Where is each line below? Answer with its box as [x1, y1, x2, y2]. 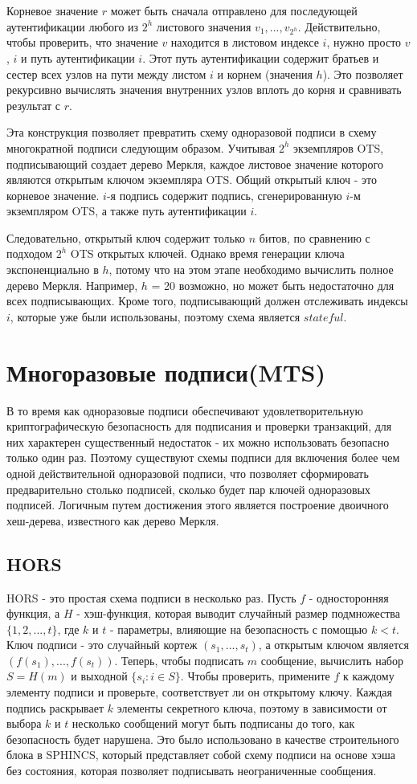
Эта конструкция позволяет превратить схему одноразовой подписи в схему [6, 124, 377, 141]
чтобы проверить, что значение [6, 34, 158, 51]
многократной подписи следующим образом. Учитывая [6, 139, 276, 156]
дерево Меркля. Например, [6, 276, 138, 293]
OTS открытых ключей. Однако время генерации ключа [70, 245, 345, 262]
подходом [6, 245, 52, 262]
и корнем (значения [217, 65, 313, 82]
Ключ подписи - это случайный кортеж [6, 636, 198, 653]
